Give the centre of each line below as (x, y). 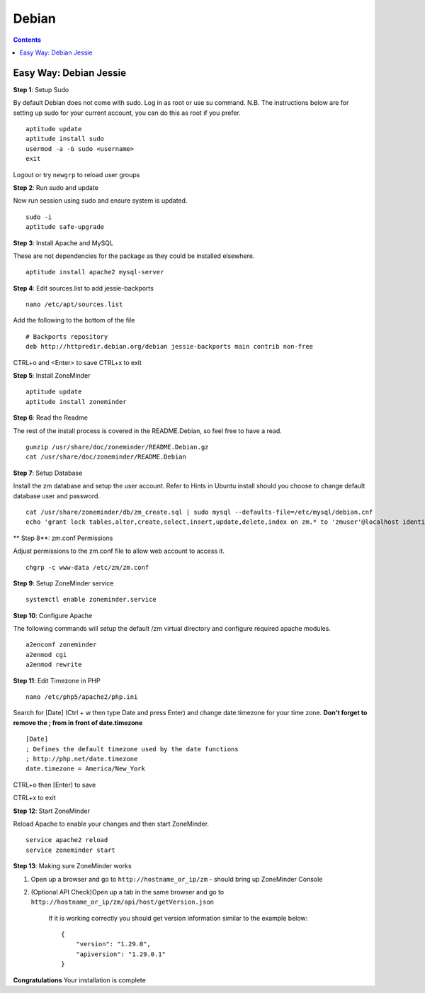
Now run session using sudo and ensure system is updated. (100, 201)
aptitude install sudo (65, 139)
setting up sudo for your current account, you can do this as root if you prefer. (127, 113)
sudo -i (39, 217)
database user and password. (57, 495)
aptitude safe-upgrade (65, 227)
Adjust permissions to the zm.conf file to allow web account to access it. (119, 551)
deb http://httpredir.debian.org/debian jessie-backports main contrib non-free (170, 347)
